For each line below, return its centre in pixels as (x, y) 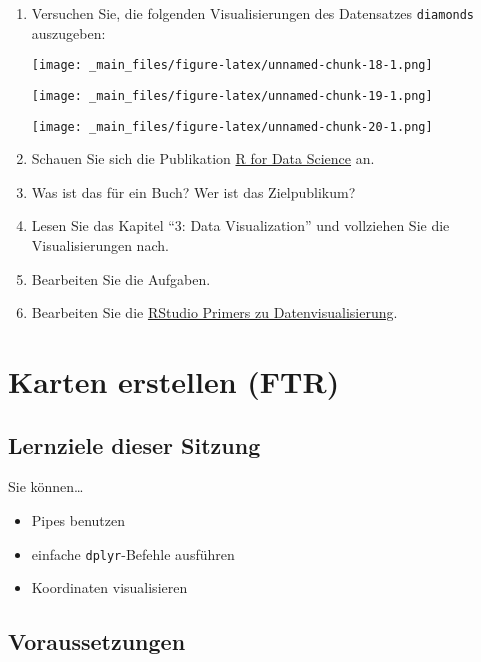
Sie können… (46, 486)
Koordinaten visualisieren (109, 587)
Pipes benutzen (78, 519)
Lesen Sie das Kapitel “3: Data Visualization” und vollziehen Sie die (240, 225)
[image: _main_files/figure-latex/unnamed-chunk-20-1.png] (232, 126)
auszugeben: (68, 32)
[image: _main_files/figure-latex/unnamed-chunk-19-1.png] (232, 95)
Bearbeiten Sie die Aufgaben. (121, 278)
